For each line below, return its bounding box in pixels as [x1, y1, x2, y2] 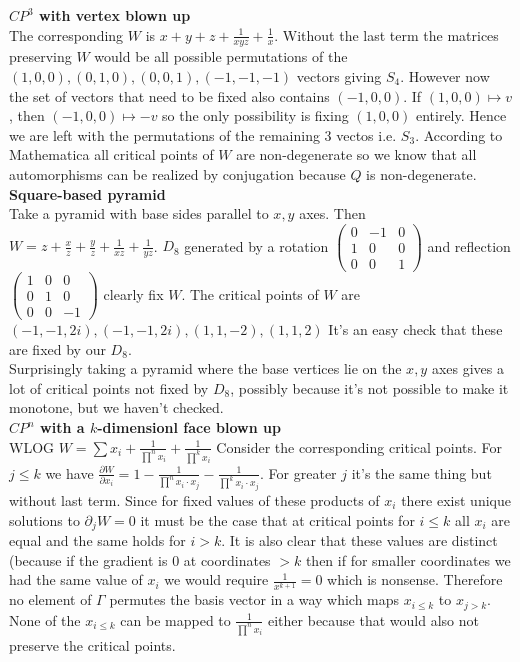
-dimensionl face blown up [97, 417, 281, 438]
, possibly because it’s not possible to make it [230, 377, 509, 398]
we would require [164, 569, 269, 590]
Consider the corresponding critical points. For [216, 436, 503, 457]
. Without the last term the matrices [274, 24, 499, 45]
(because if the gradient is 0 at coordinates [9, 549, 271, 570]
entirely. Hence [415, 105, 507, 126]
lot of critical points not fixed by [9, 377, 209, 398]
